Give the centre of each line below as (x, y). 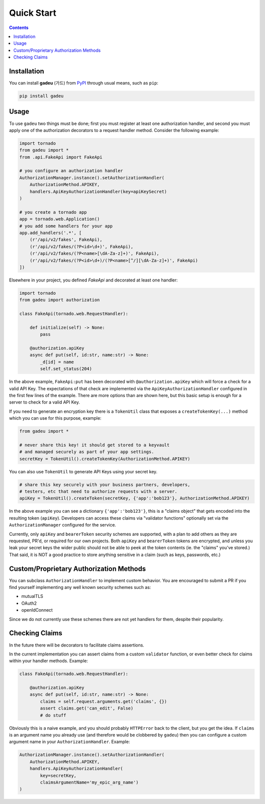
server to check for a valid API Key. (45, 402)
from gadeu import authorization (60, 300)
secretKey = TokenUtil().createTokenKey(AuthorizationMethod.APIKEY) (105, 459)
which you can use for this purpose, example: (55, 418)
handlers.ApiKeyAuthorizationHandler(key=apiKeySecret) (98, 191)
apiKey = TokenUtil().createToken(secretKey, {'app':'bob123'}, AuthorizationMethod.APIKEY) (134, 498)
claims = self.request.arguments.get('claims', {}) (104, 701)
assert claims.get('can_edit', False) (87, 708)
